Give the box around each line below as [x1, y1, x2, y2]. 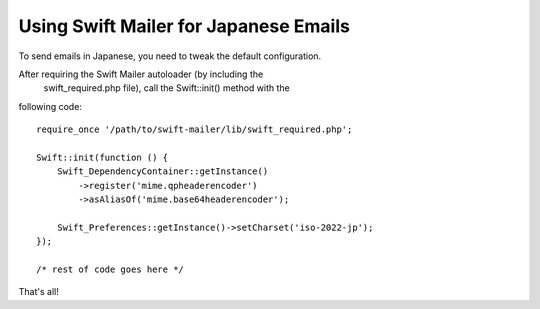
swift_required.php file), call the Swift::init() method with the [43, 82, 290, 94]
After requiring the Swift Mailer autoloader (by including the [18, 68, 264, 80]
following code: [18, 100, 82, 112]
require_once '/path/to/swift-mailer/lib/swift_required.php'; [36, 124, 353, 135]
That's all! [18, 286, 59, 298]
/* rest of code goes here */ [36, 264, 185, 275]
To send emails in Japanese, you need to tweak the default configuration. [18, 50, 322, 62]
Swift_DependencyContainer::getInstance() [56, 166, 269, 177]
